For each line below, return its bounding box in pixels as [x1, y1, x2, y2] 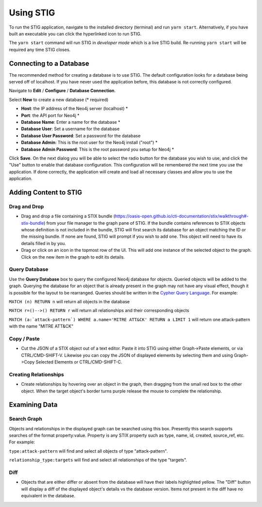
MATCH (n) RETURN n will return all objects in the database [9, 298, 130, 304]
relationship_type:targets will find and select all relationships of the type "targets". [9, 457, 187, 463]
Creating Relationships [9, 371, 64, 378]
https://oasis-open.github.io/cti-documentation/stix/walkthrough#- [115, 213, 249, 219]
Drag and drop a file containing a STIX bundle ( [21, 213, 115, 219]
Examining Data [9, 401, 58, 409]
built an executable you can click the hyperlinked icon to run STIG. [9, 31, 142, 36]
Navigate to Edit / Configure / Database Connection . [9, 88, 116, 94]
